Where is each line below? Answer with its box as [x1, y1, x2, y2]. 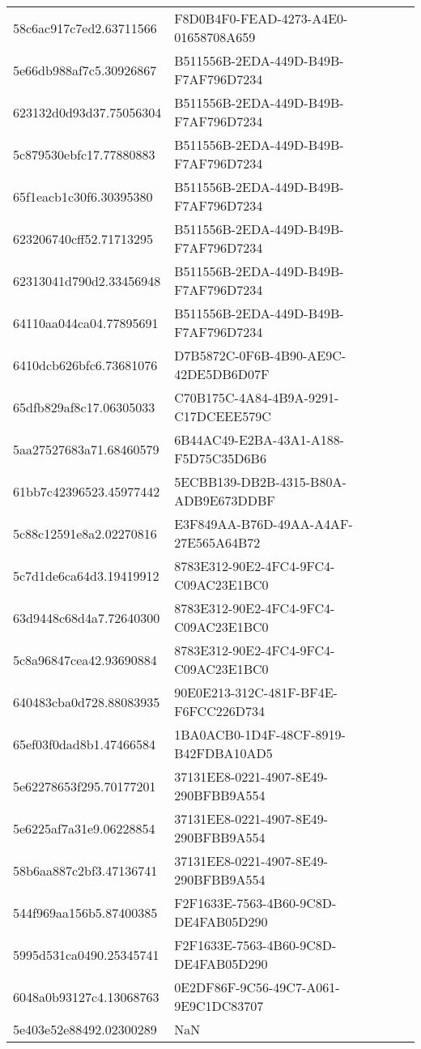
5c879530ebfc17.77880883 [13, 144, 155, 164]
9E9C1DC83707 [174, 996, 264, 1015]
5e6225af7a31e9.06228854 [13, 818, 155, 838]
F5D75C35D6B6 [174, 449, 266, 467]
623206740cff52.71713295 [13, 228, 153, 248]
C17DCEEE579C [174, 407, 271, 425]
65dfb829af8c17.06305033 [13, 397, 155, 416]
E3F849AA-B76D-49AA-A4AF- [174, 514, 353, 533]
